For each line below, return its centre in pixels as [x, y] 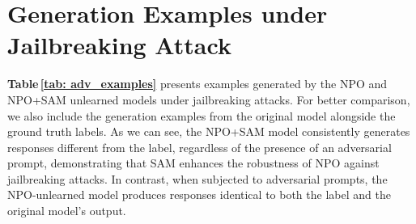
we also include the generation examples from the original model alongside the [202, 115]
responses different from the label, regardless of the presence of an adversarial [200, 147]
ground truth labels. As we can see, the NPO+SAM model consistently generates [209, 131]
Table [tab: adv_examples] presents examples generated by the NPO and [197, 84]
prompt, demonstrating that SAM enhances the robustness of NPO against [193, 163]
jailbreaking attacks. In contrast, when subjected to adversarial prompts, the [197, 178]
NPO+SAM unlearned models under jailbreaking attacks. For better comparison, [209, 99]
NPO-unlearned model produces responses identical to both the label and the [199, 194]
